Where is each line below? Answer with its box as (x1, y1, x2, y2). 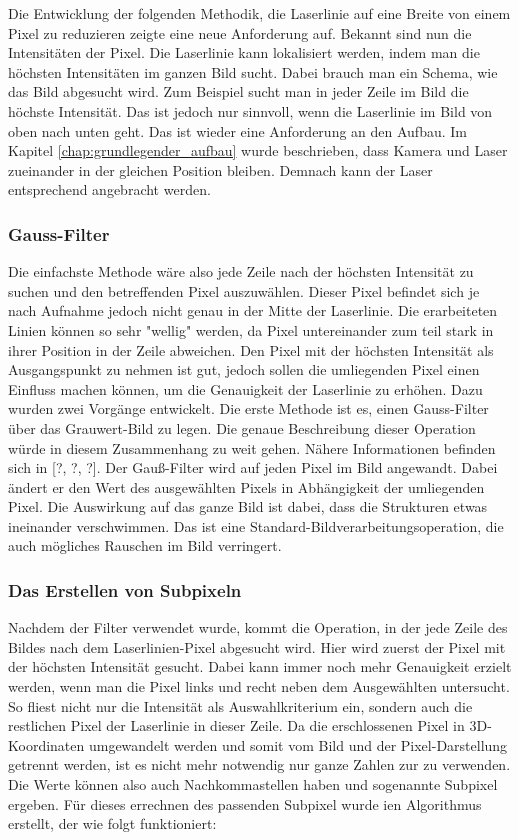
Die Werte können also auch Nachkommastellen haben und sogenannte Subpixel (8, 774, 498, 795)
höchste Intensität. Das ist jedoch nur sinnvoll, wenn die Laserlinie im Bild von (8, 100, 493, 121)
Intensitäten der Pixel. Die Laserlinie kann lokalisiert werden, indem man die (8, 42, 480, 63)
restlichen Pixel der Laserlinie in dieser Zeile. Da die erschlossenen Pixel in (8, 715, 465, 736)
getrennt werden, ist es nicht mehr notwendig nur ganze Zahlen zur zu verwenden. (8, 754, 511, 775)
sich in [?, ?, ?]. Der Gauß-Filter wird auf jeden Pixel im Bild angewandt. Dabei (8, 457, 498, 478)
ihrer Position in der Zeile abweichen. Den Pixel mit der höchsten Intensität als (8, 339, 494, 360)
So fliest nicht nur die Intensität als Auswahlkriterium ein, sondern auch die (8, 695, 473, 716)
